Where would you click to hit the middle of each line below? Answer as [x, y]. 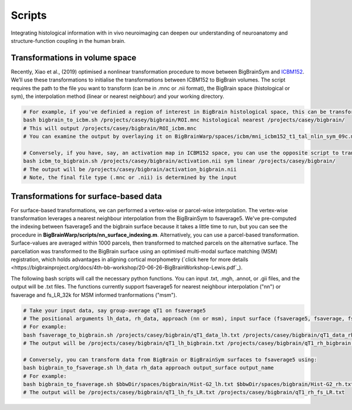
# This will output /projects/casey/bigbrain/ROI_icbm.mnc [110, 128]
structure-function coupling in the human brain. [68, 40]
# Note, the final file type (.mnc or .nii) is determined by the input [130, 178]
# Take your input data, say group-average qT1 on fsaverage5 [114, 310]
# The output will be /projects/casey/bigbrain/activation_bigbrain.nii [130, 169]
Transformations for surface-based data [87, 196]
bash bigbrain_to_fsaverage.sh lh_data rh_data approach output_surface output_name [148, 368]
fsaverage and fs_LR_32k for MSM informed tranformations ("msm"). [94, 295]
